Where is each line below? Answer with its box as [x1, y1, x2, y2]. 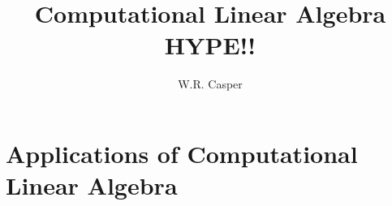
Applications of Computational [6, 136, 358, 170]
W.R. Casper [178, 75, 243, 92]
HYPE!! [164, 28, 256, 62]
